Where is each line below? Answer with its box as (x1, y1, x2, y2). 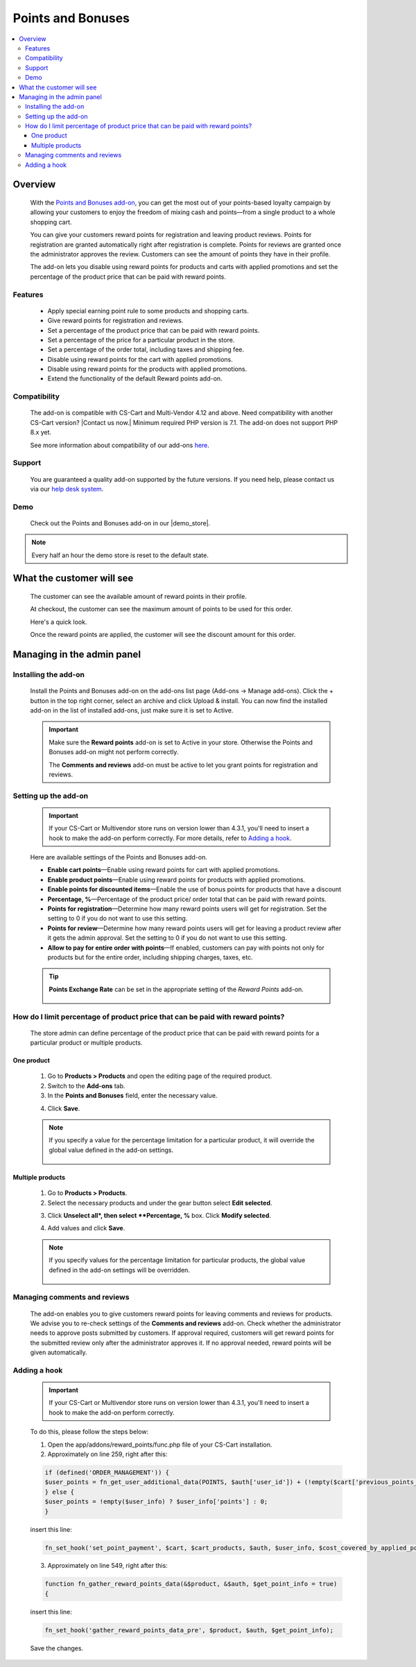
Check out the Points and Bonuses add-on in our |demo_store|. (30, 518, 211, 527)
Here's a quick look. (30, 618, 87, 626)
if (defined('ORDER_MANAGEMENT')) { (44, 1468, 170, 1476)
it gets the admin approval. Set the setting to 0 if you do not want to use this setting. (47, 934, 287, 942)
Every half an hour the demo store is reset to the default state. (31, 551, 209, 559)
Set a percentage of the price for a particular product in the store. (47, 335, 235, 344)
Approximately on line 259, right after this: (47, 1449, 168, 1458)
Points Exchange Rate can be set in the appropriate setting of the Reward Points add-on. (49, 985, 304, 993)
